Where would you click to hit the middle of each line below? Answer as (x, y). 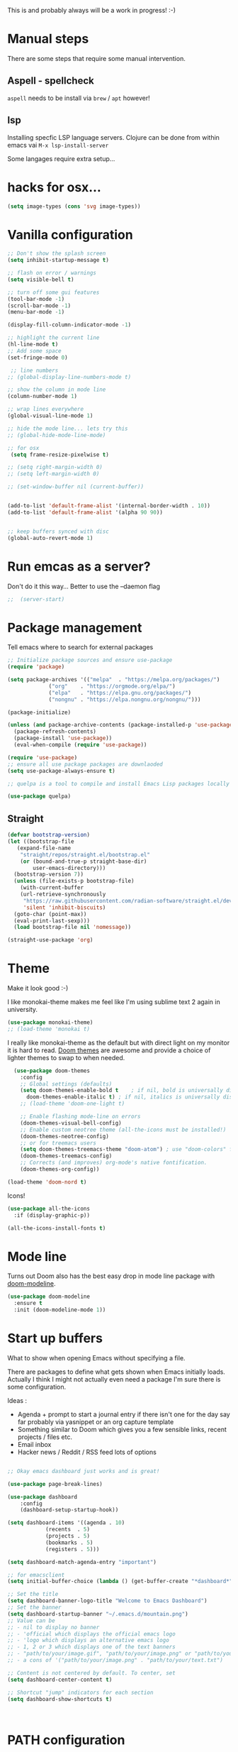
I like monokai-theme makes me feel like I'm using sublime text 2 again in (114, 1002)
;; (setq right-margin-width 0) (55, 468)
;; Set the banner (34, 1608)
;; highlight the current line (53, 338)
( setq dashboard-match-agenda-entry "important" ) (82, 1562)
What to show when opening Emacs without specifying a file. (96, 1357)
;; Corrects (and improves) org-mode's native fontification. (114, 1163)
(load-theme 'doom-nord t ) (47, 1182)
